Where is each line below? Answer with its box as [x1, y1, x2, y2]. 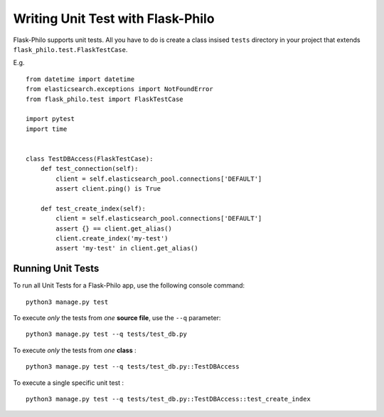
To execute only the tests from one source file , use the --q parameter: [13, 314, 221, 322]
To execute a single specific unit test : [13, 378, 124, 387]
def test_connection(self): [40, 164, 139, 173]
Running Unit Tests [13, 263, 100, 275]
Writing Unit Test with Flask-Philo [13, 11, 215, 26]
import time [26, 125, 68, 133]
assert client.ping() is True [55, 185, 161, 193]
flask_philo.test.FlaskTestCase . [13, 45, 128, 53]
